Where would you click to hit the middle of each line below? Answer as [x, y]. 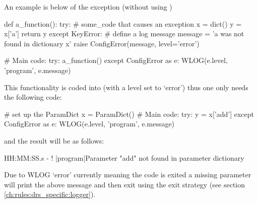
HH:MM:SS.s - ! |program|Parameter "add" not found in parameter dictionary [124, 157]
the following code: [33, 97]
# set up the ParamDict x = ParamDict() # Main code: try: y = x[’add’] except [129, 114]
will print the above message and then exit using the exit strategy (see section [125, 184]
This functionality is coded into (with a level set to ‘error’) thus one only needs [126, 87]
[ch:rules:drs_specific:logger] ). [50, 194]
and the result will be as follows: [54, 140]
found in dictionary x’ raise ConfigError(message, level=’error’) [102, 43]
